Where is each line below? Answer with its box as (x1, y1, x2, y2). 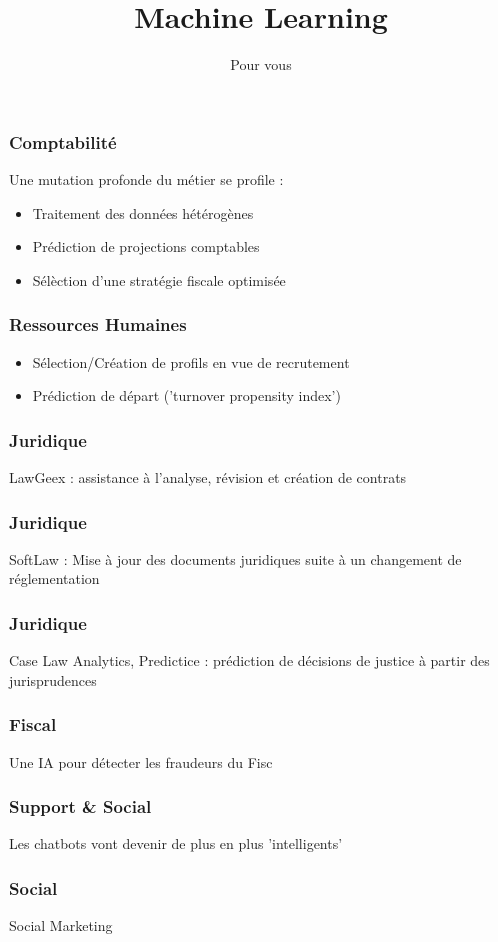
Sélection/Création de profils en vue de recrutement (32, 351, 350, 372)
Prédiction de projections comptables (32, 236, 260, 257)
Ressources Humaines (9, 312, 187, 337)
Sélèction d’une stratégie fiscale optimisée (32, 269, 286, 290)
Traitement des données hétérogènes (32, 202, 254, 223)
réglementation (9, 568, 100, 589)
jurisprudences (9, 669, 97, 690)
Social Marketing (9, 915, 113, 936)
